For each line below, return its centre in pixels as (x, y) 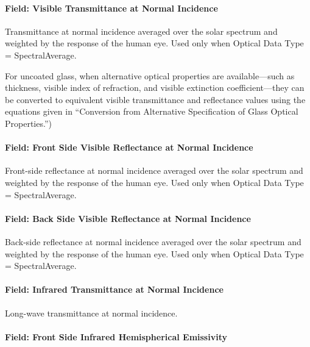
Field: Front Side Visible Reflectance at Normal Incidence (129, 147)
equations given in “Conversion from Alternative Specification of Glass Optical (152, 111)
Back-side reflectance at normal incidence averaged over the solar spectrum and (153, 241)
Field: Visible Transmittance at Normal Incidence (111, 8)
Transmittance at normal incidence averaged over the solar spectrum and (141, 31)
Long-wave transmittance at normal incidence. (91, 313)
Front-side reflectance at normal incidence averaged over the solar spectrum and (154, 170)
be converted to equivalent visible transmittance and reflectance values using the (155, 99)
